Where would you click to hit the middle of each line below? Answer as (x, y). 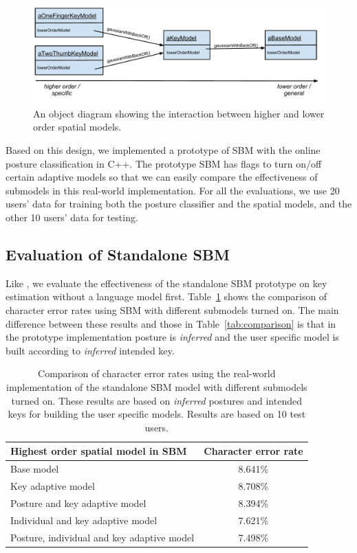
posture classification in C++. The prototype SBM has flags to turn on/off (164, 163)
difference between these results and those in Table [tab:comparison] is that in (171, 323)
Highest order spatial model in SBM (99, 451)
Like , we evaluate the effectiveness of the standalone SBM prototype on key (166, 283)
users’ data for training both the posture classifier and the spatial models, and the (179, 204)
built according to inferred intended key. (90, 350)
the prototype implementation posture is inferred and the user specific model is (172, 337)
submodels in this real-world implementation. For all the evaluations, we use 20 (173, 190)
